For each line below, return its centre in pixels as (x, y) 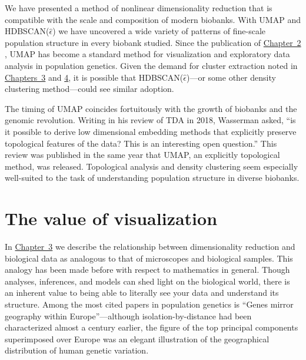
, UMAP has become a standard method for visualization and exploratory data (147, 54)
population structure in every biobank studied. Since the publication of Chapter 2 (153, 42)
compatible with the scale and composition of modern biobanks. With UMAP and (153, 19)
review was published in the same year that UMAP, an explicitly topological (142, 155)
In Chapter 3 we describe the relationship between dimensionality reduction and (150, 247)
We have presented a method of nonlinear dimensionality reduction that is (139, 8)
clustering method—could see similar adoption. (89, 89)
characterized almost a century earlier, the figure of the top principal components (152, 327)
